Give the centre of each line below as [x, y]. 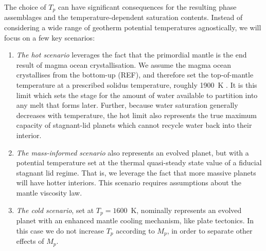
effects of [30, 241]
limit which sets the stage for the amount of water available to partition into [137, 95]
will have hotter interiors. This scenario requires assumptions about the [129, 182]
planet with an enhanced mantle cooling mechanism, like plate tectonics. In [135, 220]
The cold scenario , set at [55, 210]
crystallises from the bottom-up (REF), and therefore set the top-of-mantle [135, 75]
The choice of [25, 7]
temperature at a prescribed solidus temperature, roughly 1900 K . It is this [137, 85]
